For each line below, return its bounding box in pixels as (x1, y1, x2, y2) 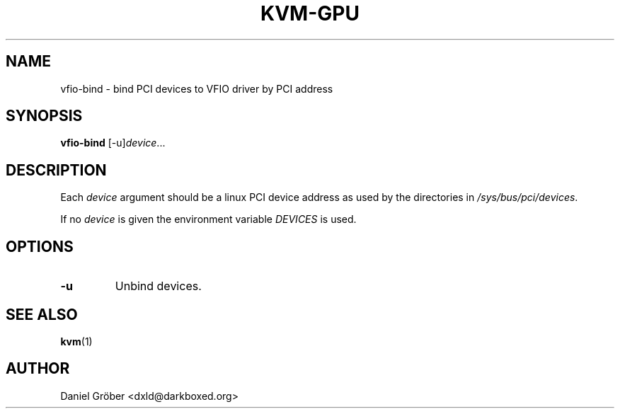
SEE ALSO (6, 305, 78, 323)
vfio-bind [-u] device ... (60, 137, 166, 149)
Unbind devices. (115, 279, 202, 294)
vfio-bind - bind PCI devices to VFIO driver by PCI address (60, 82, 333, 95)
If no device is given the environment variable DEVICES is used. (60, 213, 357, 226)
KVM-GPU (260, 1, 360, 25)
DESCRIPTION (6, 161, 107, 179)
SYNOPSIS (6, 107, 83, 125)
